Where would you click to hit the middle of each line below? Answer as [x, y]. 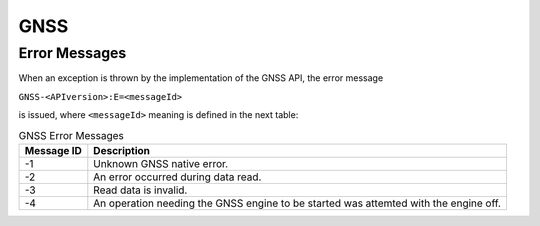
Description [121, 150]
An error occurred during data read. [177, 177]
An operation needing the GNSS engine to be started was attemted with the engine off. [297, 203]
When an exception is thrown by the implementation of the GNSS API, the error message [201, 78]
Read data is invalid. [140, 190]
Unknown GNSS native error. [161, 163]
